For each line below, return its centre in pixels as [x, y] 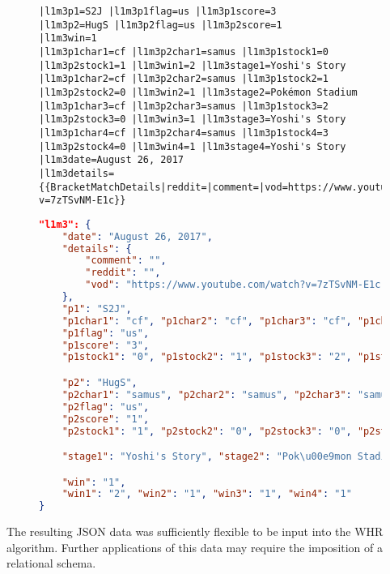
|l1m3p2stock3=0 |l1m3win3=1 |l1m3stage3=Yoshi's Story [193, 120]
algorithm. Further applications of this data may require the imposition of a [195, 547]
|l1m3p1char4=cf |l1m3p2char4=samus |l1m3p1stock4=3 [184, 133]
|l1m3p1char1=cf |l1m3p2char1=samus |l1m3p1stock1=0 [184, 51]
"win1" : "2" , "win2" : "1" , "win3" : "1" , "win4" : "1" [207, 494]
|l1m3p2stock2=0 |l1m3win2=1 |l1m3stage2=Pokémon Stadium [198, 92]
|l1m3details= [77, 173]
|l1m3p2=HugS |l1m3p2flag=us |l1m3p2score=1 [161, 25]
